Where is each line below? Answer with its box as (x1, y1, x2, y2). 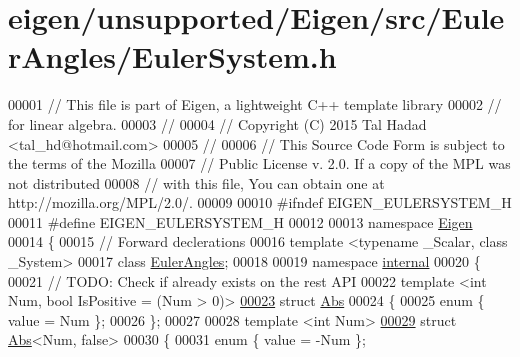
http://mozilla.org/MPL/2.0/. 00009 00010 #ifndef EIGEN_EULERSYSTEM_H (8, 192, 512, 213)
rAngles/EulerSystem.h (8, 36, 337, 77)
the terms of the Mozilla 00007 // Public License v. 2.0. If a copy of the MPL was (8, 153, 511, 174)
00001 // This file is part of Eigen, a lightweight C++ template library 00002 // (8, 94, 502, 115)
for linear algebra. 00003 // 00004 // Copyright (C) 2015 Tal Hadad (8, 113, 427, 134)
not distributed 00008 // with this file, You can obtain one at (8, 172, 385, 193)
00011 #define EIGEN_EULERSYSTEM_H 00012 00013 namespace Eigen (8, 211, 473, 232)
